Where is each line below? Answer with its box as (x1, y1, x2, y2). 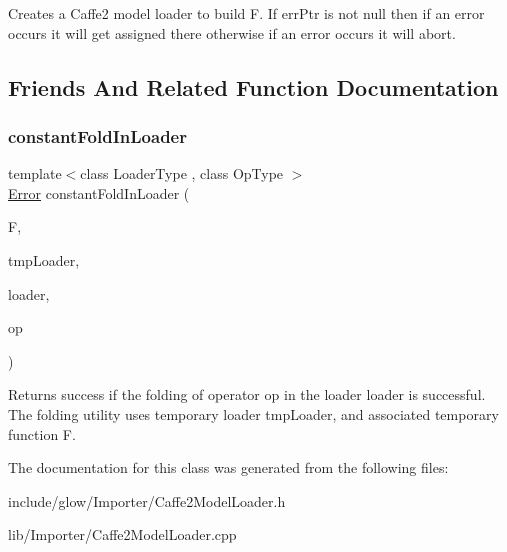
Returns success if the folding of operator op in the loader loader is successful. (8, 384, 486, 405)
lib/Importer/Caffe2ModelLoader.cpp (8, 524, 237, 545)
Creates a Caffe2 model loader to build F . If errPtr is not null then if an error (8, 3, 485, 23)
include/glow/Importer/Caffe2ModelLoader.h (8, 490, 286, 511)
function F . (8, 423, 76, 444)
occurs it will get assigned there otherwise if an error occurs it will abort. (8, 22, 456, 43)
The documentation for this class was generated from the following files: (8, 457, 449, 478)
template (8, 163, 62, 184)
